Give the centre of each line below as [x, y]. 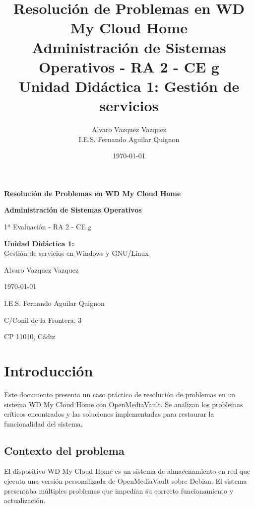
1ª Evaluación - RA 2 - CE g [48, 227]
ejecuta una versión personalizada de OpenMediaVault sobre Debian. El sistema [126, 481]
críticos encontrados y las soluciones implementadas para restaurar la [109, 414]
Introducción [49, 370]
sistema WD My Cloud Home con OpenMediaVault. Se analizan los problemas [124, 404]
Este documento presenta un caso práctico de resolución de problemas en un [120, 394]
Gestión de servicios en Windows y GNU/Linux [76, 253]
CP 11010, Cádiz [30, 336]
